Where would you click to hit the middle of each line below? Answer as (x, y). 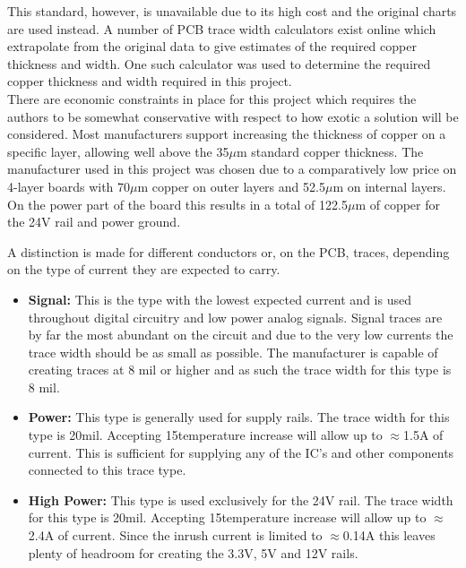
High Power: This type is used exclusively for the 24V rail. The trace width (241, 499)
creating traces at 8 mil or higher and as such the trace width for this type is (240, 370)
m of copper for (398, 204)
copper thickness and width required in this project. (150, 81)
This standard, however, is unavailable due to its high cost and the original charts (232, 11)
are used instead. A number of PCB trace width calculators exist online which (222, 28)
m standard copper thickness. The (330, 151)
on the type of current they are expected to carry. (144, 269)
